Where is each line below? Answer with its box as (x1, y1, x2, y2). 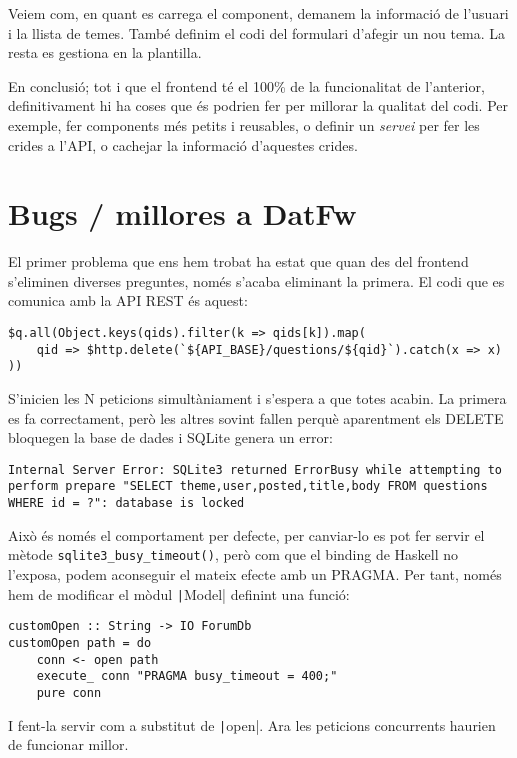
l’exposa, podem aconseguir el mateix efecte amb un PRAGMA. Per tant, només (8, 564, 502, 585)
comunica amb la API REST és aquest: (8, 290, 248, 311)
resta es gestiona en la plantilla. (8, 42, 202, 63)
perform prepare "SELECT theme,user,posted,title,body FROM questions (8, 479, 488, 494)
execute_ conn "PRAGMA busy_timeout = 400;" (36, 669, 338, 684)
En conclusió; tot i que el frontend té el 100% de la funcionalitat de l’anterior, (8, 75, 485, 96)
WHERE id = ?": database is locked (8, 496, 245, 511)
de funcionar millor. (8, 734, 129, 755)
